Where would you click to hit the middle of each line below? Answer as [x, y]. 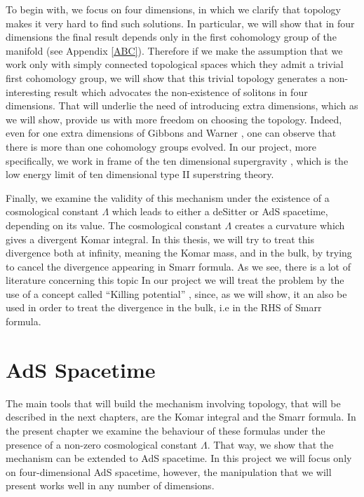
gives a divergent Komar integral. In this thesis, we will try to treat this [160, 239]
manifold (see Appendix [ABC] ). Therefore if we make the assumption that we [174, 50]
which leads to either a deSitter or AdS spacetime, [220, 211]
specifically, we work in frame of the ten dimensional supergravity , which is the [177, 160]
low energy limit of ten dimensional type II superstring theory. [140, 174]
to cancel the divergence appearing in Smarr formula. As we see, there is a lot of [178, 266]
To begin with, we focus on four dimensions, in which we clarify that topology [173, 9]
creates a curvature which [290, 225]
